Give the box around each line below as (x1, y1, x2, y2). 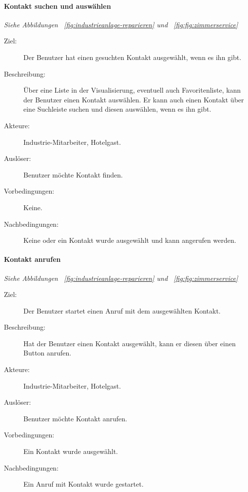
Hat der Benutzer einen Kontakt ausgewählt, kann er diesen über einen (23, 338, 236, 348)
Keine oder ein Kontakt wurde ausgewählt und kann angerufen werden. (23, 235, 236, 245)
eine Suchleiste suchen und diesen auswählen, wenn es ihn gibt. (23, 104, 211, 114)
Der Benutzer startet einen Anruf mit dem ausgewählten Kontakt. (23, 305, 221, 315)
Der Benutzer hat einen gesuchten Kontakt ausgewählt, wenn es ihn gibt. (23, 52, 242, 62)
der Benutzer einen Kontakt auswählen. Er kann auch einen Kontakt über (23, 94, 244, 104)
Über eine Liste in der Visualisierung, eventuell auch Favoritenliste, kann (23, 85, 241, 95)
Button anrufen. (23, 348, 72, 358)
